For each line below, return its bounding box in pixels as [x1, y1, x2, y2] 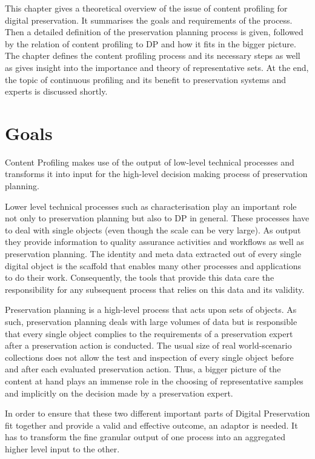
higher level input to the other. [5, 442, 120, 455]
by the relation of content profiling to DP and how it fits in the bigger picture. [5, 37, 296, 50]
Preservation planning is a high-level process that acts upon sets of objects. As [5, 303, 297, 316]
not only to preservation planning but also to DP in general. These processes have [5, 212, 310, 224]
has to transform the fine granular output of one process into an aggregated [5, 431, 285, 443]
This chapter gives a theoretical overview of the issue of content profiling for [5, 2, 288, 14]
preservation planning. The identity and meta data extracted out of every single [5, 247, 302, 260]
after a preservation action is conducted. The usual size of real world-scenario [5, 339, 292, 352]
